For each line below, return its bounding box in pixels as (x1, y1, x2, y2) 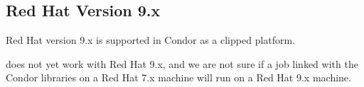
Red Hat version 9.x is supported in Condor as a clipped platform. (6, 33, 296, 47)
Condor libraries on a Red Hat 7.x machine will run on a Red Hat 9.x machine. (6, 70, 351, 85)
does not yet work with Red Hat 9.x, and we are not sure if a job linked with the (6, 56, 358, 71)
